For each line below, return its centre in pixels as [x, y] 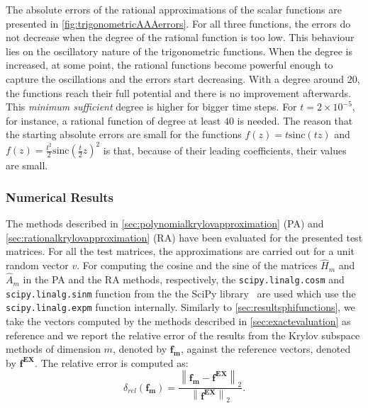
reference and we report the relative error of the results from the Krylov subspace [183, 335]
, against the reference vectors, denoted [266, 349]
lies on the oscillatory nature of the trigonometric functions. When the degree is [179, 51]
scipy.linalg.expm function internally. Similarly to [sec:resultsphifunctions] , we [180, 307]
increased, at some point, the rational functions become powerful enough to [169, 65]
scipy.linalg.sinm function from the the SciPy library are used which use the [181, 293]
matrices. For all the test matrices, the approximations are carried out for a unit [180, 251]
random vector [37, 265]
